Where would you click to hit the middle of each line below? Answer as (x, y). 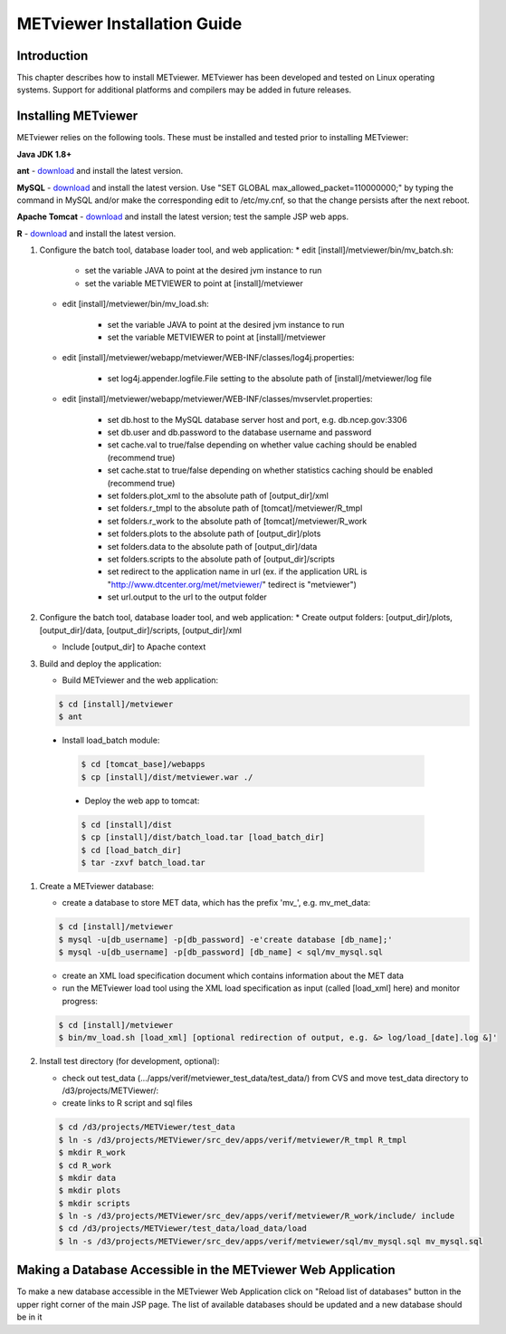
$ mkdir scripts (95, 1203)
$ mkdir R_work (92, 1153)
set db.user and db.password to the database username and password (239, 432)
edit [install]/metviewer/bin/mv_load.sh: (135, 304)
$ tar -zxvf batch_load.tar (143, 862)
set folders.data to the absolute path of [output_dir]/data (212, 546)
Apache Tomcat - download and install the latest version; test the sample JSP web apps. (182, 216)
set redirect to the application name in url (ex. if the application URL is (237, 571)
